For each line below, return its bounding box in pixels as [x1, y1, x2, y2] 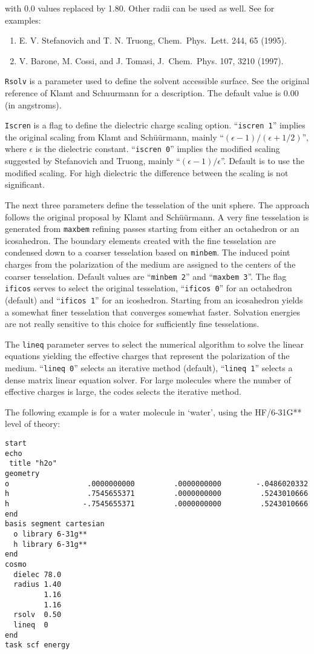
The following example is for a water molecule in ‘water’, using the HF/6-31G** [5, 405, 302, 418]
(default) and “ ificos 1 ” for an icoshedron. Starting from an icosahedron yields [5, 293, 303, 306]
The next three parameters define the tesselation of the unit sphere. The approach [5, 198, 310, 211]
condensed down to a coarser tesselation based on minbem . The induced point [5, 246, 290, 259]
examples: [5, 13, 41, 26]
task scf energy [5, 641, 70, 650]
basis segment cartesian [5, 520, 105, 529]
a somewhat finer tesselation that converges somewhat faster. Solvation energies [5, 305, 300, 318]
